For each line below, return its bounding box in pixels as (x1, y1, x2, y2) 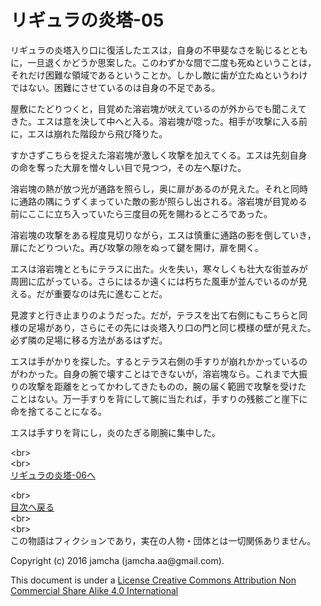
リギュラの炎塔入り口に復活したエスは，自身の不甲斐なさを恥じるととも (10, 44, 308, 56)
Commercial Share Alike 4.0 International (10, 584, 179, 596)
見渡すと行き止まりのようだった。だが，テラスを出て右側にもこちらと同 (10, 309, 308, 321)
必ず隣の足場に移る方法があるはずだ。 (10, 334, 168, 346)
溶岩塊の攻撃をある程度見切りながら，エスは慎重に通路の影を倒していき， (10, 229, 317, 241)
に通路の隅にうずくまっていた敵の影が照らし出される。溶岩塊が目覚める (10, 195, 308, 207)
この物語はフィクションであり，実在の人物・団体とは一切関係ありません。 (10, 534, 317, 546)
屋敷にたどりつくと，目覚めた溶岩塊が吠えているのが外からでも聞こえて (10, 102, 307, 115)
